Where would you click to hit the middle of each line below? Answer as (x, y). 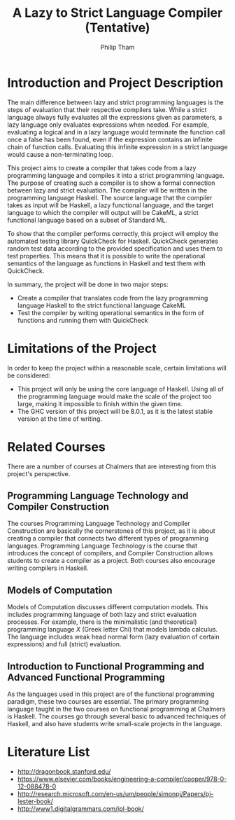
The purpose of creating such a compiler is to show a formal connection (111, 183)
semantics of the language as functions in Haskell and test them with (107, 263)
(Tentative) (117, 28)
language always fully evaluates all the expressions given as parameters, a (115, 117)
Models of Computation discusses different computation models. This (108, 607)
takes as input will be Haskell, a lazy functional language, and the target (111, 205)
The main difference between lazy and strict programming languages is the (115, 102)
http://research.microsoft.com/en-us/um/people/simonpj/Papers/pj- (115, 793)
